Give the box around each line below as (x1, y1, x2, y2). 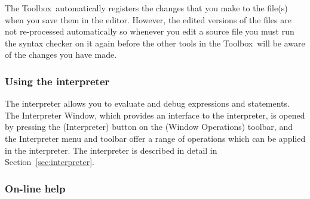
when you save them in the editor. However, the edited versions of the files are (5, 13, 291, 26)
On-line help (5, 181, 66, 195)
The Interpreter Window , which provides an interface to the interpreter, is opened (5, 108, 305, 121)
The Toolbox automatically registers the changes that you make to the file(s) (5, 2, 288, 14)
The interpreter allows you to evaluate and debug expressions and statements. (5, 97, 290, 110)
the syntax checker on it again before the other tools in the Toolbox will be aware (5, 36, 305, 49)
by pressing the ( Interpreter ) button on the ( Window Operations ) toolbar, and (5, 120, 293, 133)
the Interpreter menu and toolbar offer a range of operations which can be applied (5, 132, 306, 144)
